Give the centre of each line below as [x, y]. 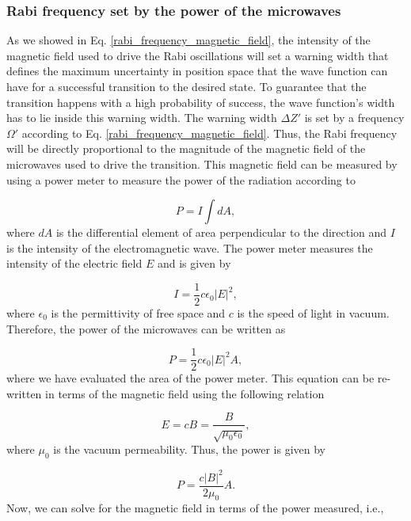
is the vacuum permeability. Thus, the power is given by [189, 449]
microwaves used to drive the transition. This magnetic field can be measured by [202, 164]
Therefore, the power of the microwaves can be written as [146, 328]
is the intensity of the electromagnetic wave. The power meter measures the [190, 247]
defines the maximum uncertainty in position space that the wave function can [197, 71]
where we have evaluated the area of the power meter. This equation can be [190, 378]
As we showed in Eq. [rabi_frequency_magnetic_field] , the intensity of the [188, 40]
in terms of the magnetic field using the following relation [185, 393]
